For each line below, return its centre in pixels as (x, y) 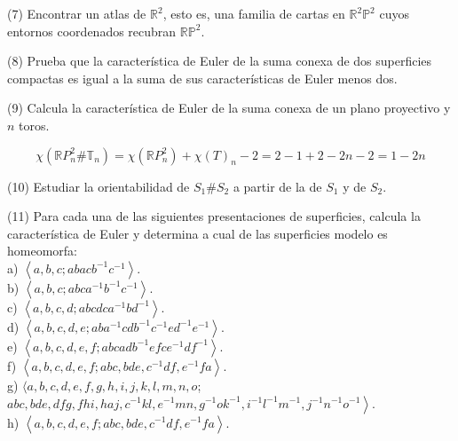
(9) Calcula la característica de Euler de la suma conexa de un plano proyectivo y (229, 108)
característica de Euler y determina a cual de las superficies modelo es (197, 233)
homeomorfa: (42, 251)
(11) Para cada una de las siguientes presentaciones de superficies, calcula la (214, 216)
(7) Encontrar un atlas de (77, 13)
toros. (34, 125)
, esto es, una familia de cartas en (254, 13)
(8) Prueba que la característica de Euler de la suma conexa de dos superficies (220, 61)
